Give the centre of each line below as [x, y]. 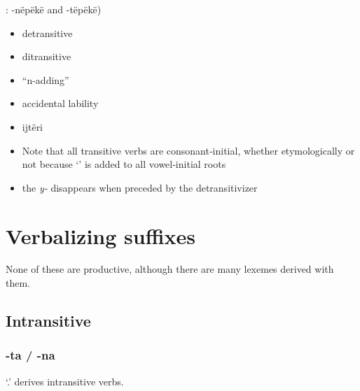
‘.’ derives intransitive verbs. [65, 381]
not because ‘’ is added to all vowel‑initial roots [124, 164]
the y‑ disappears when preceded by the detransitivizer [140, 187]
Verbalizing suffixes [101, 235]
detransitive [47, 33]
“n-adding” [46, 79]
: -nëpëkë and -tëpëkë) [54, 9]
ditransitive [47, 56]
